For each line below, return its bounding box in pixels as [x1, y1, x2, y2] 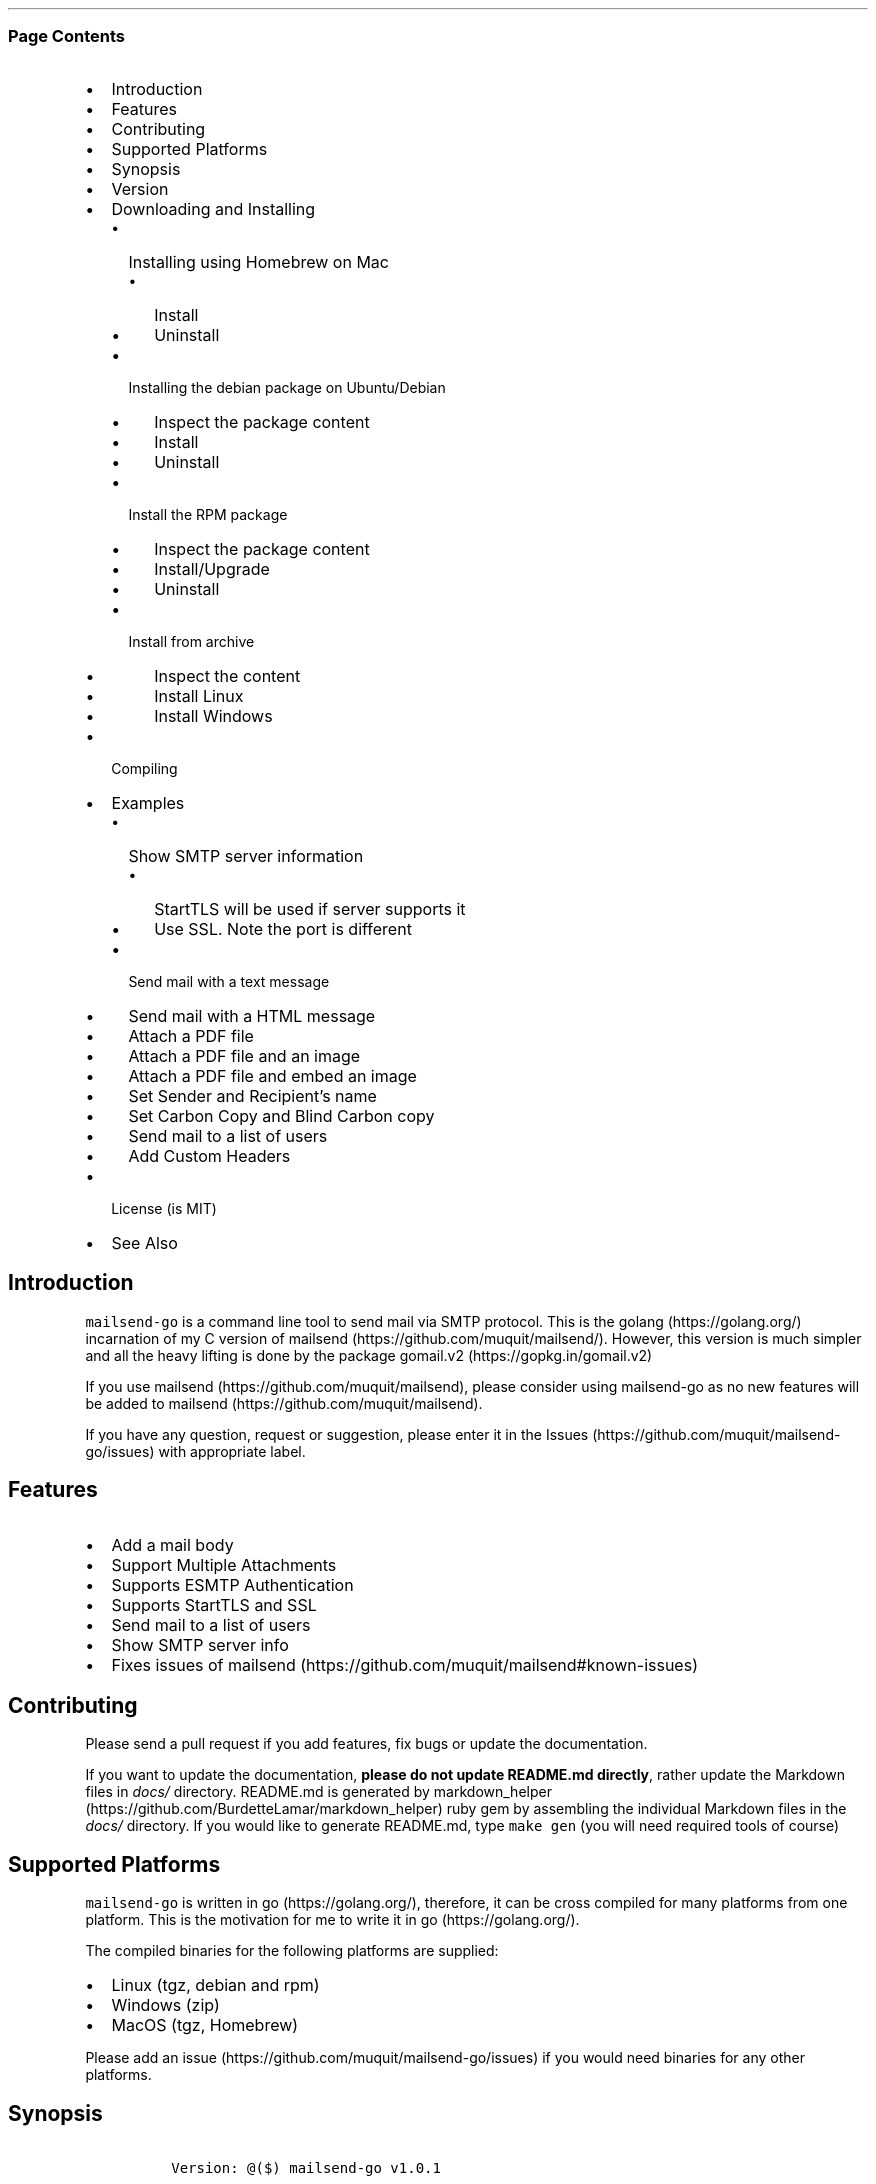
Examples [111, 792, 185, 813]
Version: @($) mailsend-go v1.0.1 [171, 2159, 441, 2176]
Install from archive [128, 632, 255, 650]
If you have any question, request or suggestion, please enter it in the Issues [85, 1425, 589, 1443]
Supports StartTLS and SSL [111, 1595, 317, 1616]
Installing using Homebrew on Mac [128, 251, 389, 272]
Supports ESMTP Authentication [111, 1575, 354, 1596]
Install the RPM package [128, 505, 288, 523]
